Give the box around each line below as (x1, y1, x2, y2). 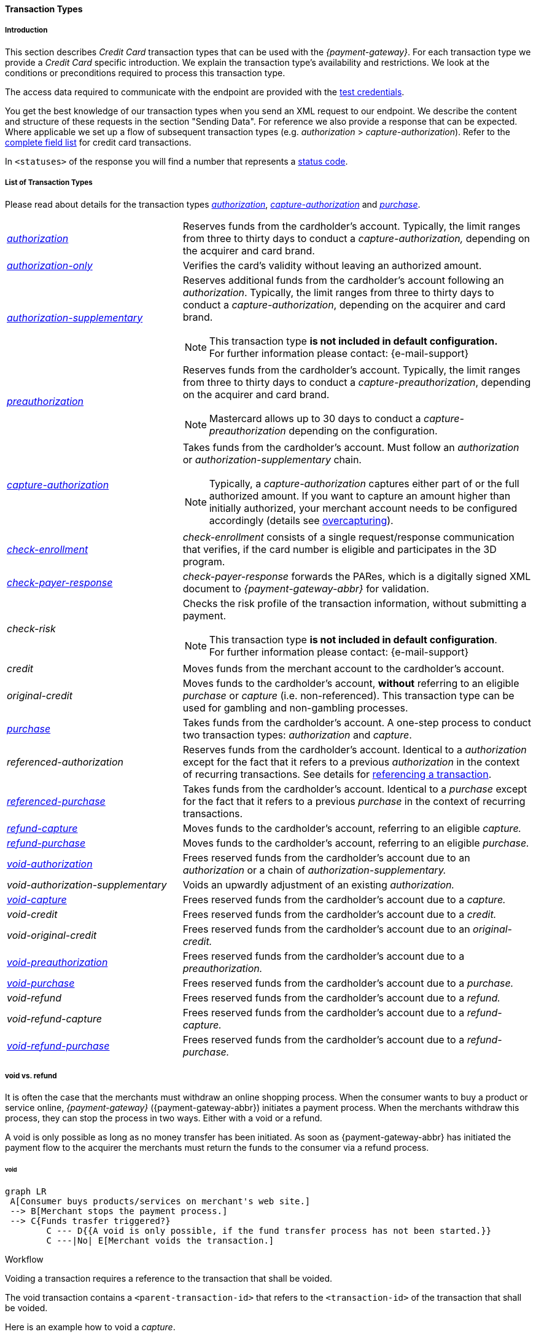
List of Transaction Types (5, 178, 93, 187)
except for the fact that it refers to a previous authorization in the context (182, 755, 520, 768)
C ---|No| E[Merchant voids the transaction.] (46, 1236, 274, 1246)
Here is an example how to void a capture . (5, 1322, 176, 1333)
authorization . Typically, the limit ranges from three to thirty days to (182, 286, 494, 299)
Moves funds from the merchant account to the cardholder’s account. (182, 662, 504, 675)
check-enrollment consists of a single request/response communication (182, 530, 515, 543)
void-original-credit (7, 928, 97, 941)
